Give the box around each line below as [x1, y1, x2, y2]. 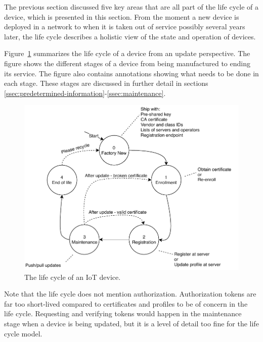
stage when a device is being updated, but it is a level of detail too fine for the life [4, 318, 259, 329]
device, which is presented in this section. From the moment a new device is [4, 11, 239, 22]
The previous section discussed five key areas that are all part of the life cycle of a [4, 2, 259, 12]
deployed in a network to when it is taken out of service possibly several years [4, 21, 245, 32]
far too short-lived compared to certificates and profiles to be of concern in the [4, 298, 248, 309]
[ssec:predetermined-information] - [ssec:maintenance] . [4, 87, 166, 98]
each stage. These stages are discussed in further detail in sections [4, 78, 208, 88]
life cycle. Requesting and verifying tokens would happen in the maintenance [4, 308, 242, 319]
